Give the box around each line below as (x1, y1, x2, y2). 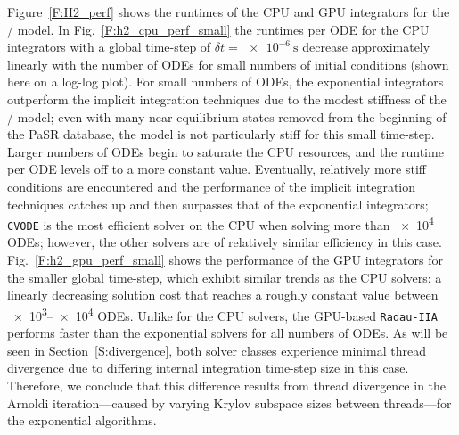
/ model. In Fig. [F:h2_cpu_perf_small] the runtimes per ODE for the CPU (7, 20, 430, 38)
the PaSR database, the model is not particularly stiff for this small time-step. (7, 125, 435, 144)
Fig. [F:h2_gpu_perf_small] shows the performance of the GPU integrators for (7, 250, 443, 269)
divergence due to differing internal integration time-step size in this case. (7, 358, 409, 377)
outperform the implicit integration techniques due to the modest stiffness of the (7, 89, 447, 108)
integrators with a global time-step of (7, 37, 211, 56)
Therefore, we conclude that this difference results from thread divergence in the (7, 375, 447, 394)
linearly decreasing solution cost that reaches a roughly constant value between (7, 285, 439, 304)
